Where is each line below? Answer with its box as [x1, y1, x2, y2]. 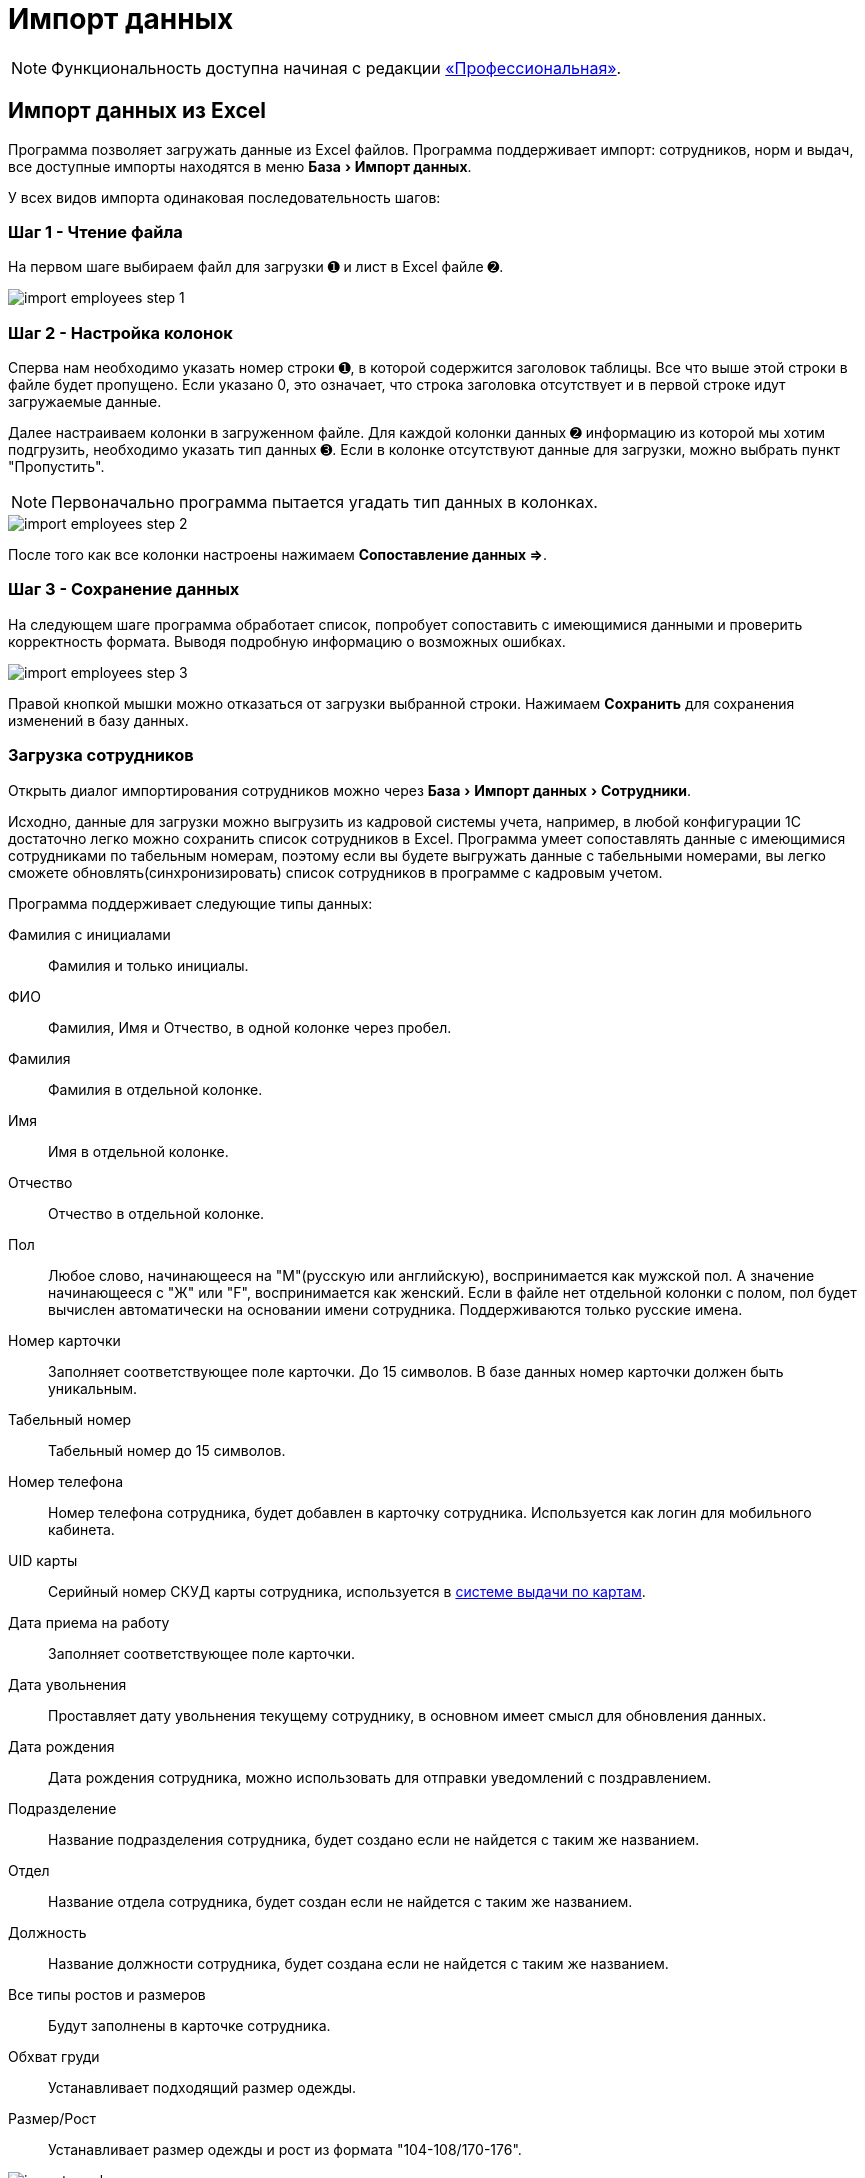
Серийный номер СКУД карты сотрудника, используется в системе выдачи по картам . [48, 1582, 646, 1600]
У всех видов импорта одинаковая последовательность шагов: [8, 188, 441, 206]
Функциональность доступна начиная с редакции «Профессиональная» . [51, 57, 622, 78]
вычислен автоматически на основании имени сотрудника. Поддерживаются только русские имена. [48, 1300, 743, 1318]
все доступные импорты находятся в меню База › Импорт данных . [8, 157, 472, 175]
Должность [8, 1923, 87, 1941]
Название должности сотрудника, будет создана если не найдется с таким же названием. [48, 1954, 669, 1972]
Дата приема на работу [8, 1613, 170, 1631]
